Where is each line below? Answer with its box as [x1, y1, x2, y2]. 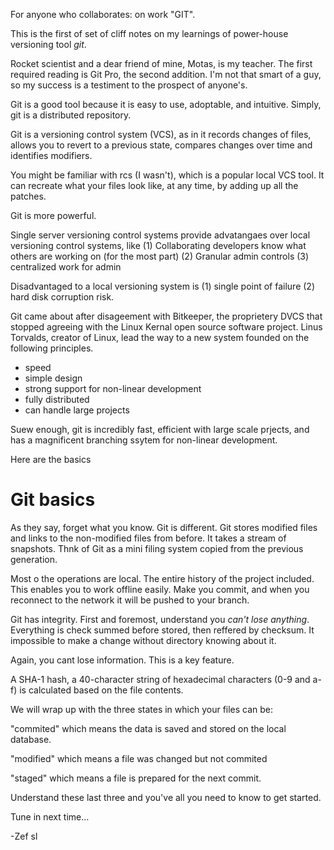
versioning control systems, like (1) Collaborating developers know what [10, 240, 307, 251]
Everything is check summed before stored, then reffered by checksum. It [10, 624, 315, 636]
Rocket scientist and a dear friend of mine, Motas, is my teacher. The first [10, 58, 313, 69]
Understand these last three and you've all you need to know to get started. [10, 791, 322, 803]
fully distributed [24, 394, 90, 405]
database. [10, 733, 52, 745]
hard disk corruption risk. [10, 291, 115, 303]
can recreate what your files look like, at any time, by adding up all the [10, 180, 299, 191]
